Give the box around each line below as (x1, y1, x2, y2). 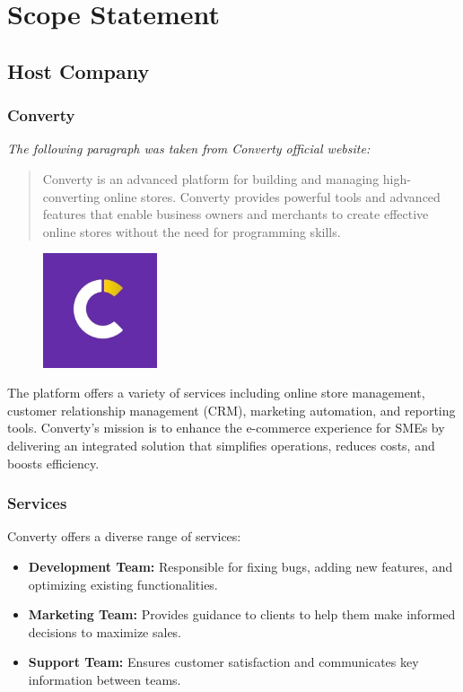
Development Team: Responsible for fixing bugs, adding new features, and (28, 556, 453, 575)
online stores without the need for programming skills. (42, 222, 341, 241)
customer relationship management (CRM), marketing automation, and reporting (7, 400, 456, 419)
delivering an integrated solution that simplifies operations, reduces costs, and (7, 435, 435, 454)
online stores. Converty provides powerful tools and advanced (103, 187, 441, 206)
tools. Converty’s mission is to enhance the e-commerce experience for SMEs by (7, 418, 445, 437)
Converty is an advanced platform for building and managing (42, 169, 380, 188)
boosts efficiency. (7, 453, 100, 472)
